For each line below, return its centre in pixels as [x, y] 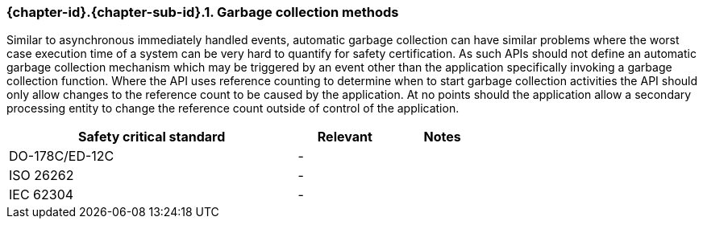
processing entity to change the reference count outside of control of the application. [233, 108]
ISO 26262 [42, 176]
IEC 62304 [42, 195]
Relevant [345, 137]
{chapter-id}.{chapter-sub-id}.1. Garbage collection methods [203, 12]
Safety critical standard [152, 137]
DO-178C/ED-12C [62, 156]
